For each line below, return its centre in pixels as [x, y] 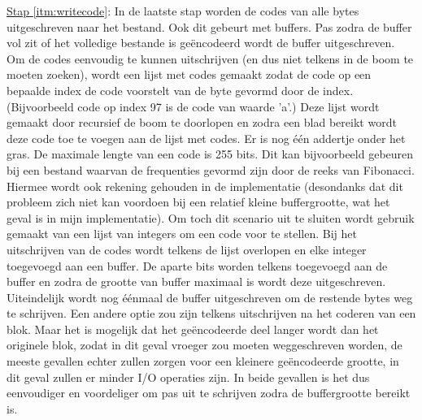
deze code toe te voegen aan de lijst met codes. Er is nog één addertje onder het [206, 138]
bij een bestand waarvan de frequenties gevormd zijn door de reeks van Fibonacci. [211, 169]
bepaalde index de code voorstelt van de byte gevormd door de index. [180, 90]
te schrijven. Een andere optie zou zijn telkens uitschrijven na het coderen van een [211, 313]
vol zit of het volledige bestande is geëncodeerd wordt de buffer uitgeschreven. [201, 43]
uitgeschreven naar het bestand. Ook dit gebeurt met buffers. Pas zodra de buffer [209, 26]
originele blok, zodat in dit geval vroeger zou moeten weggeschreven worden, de [204, 345]
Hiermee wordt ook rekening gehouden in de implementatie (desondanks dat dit [205, 186]
